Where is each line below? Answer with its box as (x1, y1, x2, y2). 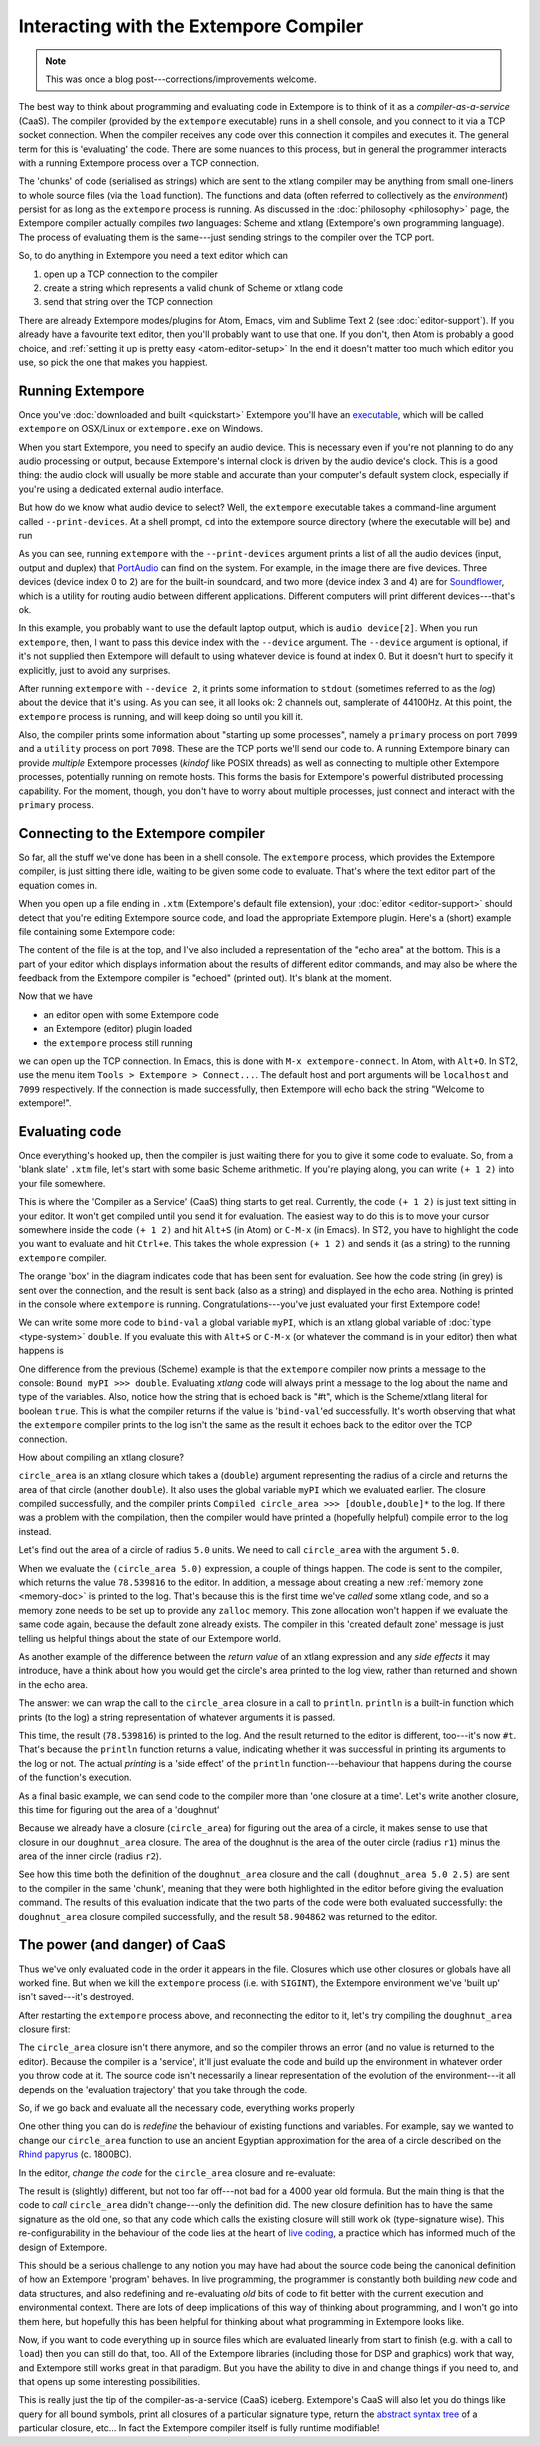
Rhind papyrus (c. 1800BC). (18, 2148, 132, 2160)
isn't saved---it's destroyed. (18, 1991, 135, 2003)
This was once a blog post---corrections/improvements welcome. (45, 73, 317, 85)
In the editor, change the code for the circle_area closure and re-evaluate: (18, 2166, 336, 2179)
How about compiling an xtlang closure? (18, 1451, 185, 1463)
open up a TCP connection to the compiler (43, 268, 219, 280)
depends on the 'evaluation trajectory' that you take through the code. (18, 2083, 308, 2095)
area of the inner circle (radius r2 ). (18, 1850, 162, 1862)
